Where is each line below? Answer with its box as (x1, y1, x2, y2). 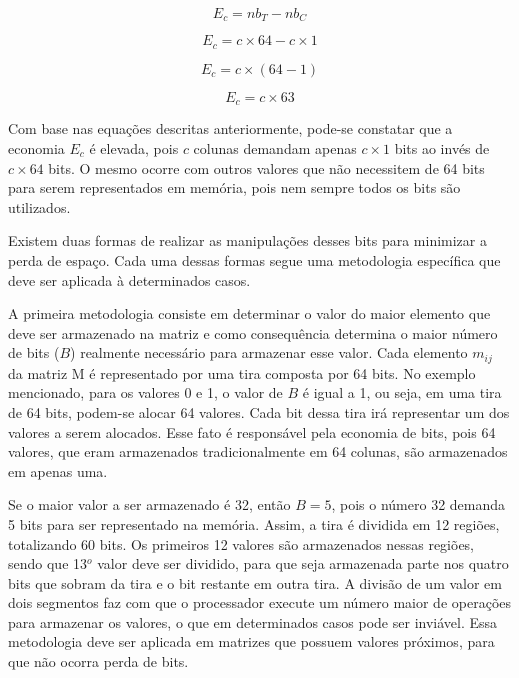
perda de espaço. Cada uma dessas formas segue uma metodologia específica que (8, 249, 501, 270)
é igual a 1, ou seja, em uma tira (302, 382, 502, 403)
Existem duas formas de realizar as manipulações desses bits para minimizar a (8, 230, 487, 251)
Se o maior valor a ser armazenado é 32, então (8, 494, 291, 515)
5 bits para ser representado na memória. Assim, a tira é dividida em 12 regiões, (8, 513, 500, 534)
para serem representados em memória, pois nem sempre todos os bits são (8, 177, 461, 198)
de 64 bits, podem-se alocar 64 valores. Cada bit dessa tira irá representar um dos (8, 401, 510, 422)
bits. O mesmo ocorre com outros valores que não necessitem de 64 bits (48, 157, 485, 178)
